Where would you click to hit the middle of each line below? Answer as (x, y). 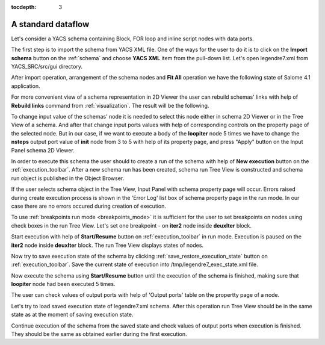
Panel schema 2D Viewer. (43, 150)
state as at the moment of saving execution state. (72, 315)
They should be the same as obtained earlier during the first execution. (99, 334)
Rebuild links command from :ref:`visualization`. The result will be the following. (110, 105)
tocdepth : (24, 7)
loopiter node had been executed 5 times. (63, 284)
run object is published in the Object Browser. (68, 178)
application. (26, 86)
